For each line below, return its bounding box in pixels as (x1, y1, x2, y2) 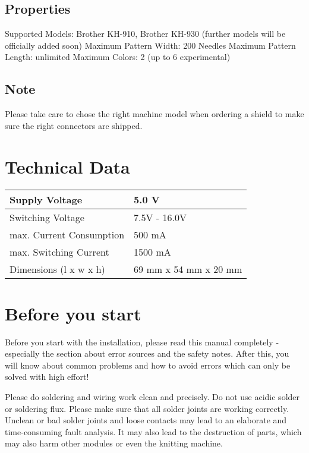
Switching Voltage (10, 210, 84, 224)
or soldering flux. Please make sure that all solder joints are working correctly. (5, 402, 289, 414)
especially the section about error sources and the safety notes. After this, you (5, 347, 289, 360)
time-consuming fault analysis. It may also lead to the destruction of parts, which (5, 425, 302, 438)
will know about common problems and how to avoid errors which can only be (5, 358, 291, 371)
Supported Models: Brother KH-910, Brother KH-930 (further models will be (5, 27, 286, 40)
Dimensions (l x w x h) (10, 262, 105, 276)
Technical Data (5, 154, 130, 178)
